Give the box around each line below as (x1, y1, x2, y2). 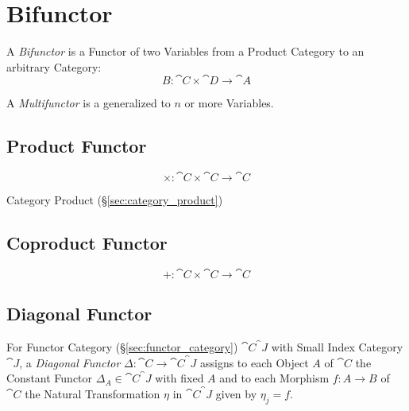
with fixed (155, 370, 204, 386)
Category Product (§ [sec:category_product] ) (6, 192, 223, 208)
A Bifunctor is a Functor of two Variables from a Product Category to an (6, 43, 365, 60)
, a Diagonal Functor (19, 354, 121, 370)
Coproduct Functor (6, 231, 168, 255)
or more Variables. (184, 95, 274, 111)
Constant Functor (6, 370, 93, 386)
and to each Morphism (219, 370, 330, 386)
